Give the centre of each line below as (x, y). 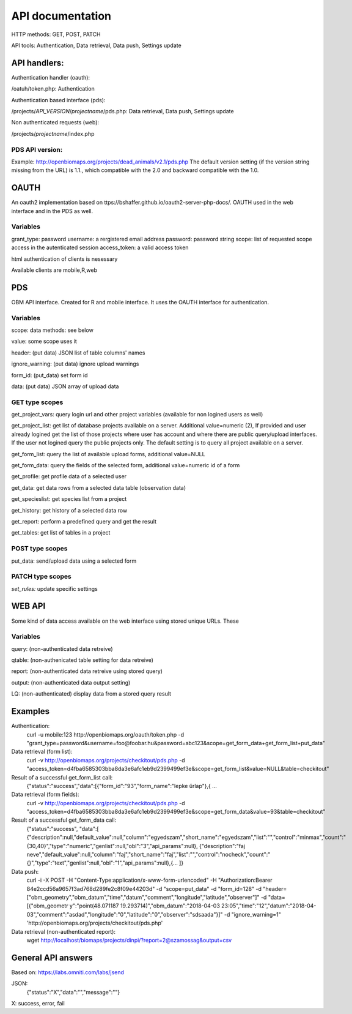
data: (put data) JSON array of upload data (65, 386)
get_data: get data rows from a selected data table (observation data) (99, 487)
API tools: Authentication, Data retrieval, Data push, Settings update (96, 45)
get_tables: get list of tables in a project (61, 533)
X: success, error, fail (38, 1004)
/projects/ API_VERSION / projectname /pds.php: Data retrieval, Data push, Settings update (123, 111)
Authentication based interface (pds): (58, 100)
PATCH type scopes (41, 577)
